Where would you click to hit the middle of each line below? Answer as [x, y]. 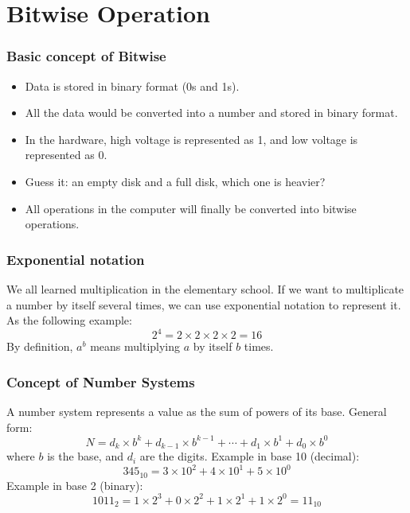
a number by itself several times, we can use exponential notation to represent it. [204, 304]
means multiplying [135, 346]
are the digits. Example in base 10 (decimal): [250, 456]
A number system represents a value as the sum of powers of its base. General [197, 412]
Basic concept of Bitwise [86, 56]
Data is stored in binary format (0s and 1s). [132, 85]
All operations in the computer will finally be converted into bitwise [191, 208]
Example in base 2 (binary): [75, 485]
